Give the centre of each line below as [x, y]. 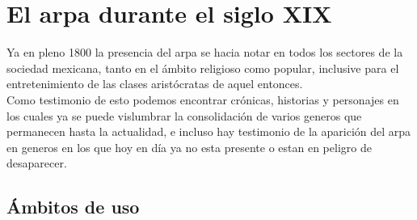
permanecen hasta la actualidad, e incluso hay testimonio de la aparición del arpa [209, 131]
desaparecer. [37, 163]
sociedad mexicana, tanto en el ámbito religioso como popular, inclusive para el [203, 68]
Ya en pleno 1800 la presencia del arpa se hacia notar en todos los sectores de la [205, 52]
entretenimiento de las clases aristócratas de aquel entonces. [155, 84]
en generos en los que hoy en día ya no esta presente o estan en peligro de [189, 147]
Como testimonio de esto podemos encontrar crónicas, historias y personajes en [203, 99]
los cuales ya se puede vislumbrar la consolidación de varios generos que [184, 115]
